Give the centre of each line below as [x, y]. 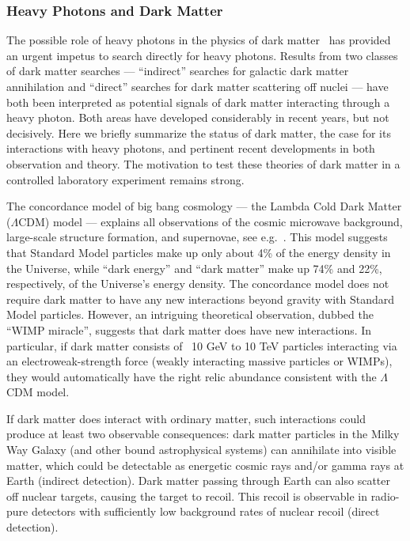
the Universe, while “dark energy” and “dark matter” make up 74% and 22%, [194, 268]
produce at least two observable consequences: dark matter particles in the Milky [203, 434]
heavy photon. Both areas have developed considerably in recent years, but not [198, 117]
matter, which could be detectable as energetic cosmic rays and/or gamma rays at [205, 465]
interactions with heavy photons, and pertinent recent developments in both [191, 148]
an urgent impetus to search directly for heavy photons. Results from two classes [202, 55]
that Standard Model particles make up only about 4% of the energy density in [199, 252]
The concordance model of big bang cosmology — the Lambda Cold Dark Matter [204, 206]
